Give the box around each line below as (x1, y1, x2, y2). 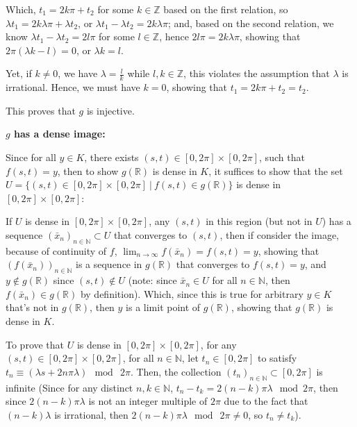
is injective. (86, 103, 135, 117)
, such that (259, 149, 305, 164)
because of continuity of (6, 243, 107, 258)
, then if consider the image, (219, 227, 340, 242)
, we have (58, 66, 98, 81)
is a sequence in (75, 257, 142, 271)
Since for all (6, 149, 56, 164)
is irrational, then (54, 407, 128, 421)
